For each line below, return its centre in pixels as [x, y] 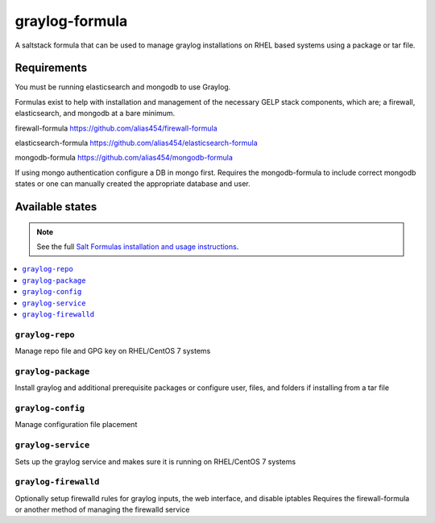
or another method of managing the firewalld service [102, 510]
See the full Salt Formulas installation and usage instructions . [138, 247]
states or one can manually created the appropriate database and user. [133, 184]
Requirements [51, 68]
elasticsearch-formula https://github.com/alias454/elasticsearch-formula [136, 143]
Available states [56, 207]
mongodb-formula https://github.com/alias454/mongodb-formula [124, 158]
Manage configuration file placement [76, 425]
